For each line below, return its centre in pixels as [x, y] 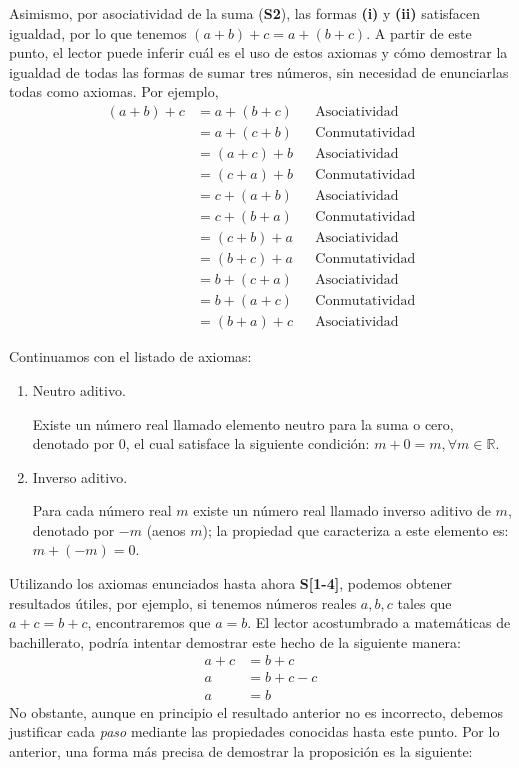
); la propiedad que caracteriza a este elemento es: [355, 529]
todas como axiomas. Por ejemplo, [114, 91]
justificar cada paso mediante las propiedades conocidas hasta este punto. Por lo [254, 731]
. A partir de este [419, 32]
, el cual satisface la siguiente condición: [247, 443]
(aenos [166, 529]
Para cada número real [102, 510]
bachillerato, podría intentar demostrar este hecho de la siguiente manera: [235, 641]
